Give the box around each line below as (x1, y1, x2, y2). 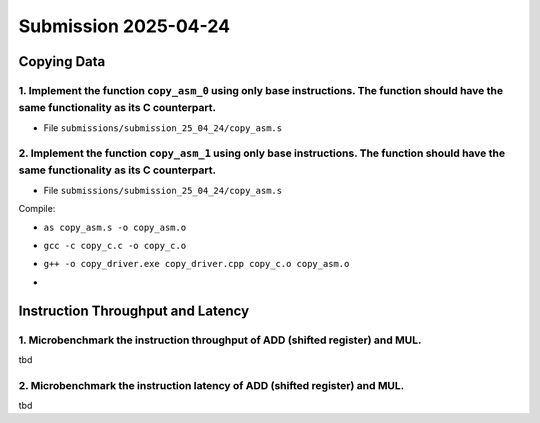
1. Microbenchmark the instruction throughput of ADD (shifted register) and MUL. (18, 333, 422, 347)
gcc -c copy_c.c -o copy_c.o (43, 240, 187, 251)
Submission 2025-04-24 (18, 15, 230, 37)
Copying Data (18, 53, 106, 70)
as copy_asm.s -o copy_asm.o (43, 221, 187, 233)
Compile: (18, 203, 56, 215)
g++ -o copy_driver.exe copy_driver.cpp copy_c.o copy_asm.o (43, 258, 350, 270)
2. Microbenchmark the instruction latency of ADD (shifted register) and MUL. (18, 378, 405, 392)
